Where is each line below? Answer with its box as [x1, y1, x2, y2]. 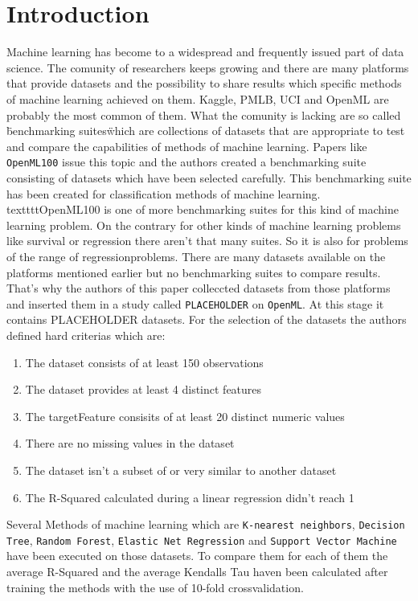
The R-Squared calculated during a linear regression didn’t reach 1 [25, 489, 354, 505]
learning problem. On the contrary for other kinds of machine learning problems [6, 216, 401, 233]
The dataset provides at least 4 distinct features [25, 381, 262, 398]
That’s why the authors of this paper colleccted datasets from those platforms [6, 280, 391, 296]
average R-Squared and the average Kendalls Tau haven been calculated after [6, 563, 388, 579]
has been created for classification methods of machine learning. [6, 185, 321, 202]
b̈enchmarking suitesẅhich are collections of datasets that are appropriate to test [6, 122, 405, 139]
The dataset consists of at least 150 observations [25, 354, 264, 370]
